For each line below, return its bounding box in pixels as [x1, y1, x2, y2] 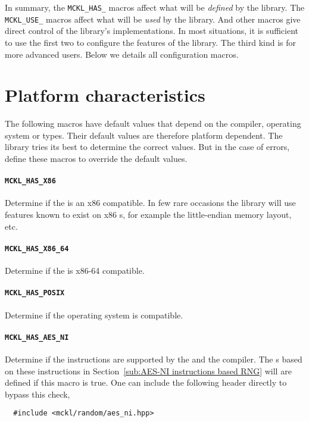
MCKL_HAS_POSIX [5, 289, 65, 298]
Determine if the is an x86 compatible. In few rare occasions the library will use [5, 196, 296, 209]
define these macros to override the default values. [5, 152, 188, 164]
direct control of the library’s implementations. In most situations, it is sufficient [5, 24, 299, 37]
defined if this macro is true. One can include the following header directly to [5, 376, 287, 389]
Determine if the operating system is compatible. [5, 308, 183, 321]
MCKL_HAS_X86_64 [5, 244, 69, 253]
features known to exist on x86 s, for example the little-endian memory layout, [5, 208, 292, 221]
